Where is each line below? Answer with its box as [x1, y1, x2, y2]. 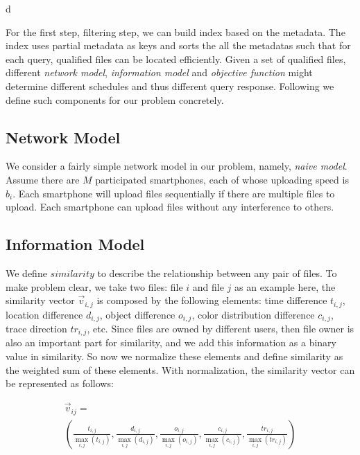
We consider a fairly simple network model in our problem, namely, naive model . [6, 159, 348, 173]
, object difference [99, 307, 175, 321]
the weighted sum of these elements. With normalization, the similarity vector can [6, 362, 355, 377]
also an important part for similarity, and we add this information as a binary [6, 335, 336, 350]
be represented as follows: [6, 376, 114, 391]
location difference [6, 307, 83, 321]
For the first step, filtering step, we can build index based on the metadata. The [6, 24, 345, 39]
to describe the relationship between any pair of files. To [97, 265, 337, 280]
